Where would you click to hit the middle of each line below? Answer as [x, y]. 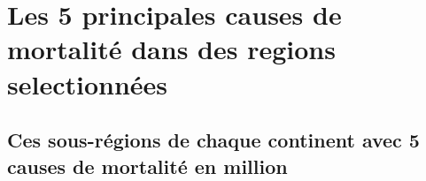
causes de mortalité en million [147, 166]
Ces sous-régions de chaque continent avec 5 [213, 140]
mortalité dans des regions [171, 49]
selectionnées [88, 83]
